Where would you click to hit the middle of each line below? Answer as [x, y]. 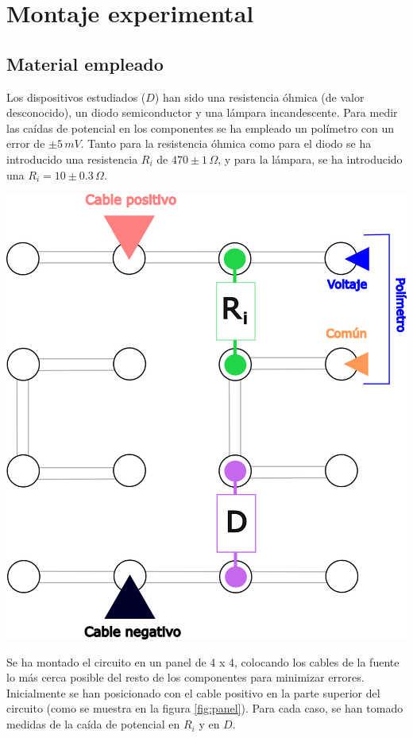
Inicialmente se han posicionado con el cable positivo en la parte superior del [193, 692]
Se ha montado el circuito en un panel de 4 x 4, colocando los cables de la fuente [203, 661]
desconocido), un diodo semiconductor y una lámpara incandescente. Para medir [202, 112]
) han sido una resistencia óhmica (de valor [259, 97]
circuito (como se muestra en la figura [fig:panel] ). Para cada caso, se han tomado [205, 708]
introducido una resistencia [72, 158]
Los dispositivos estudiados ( [76, 97]
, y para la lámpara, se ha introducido [310, 158]
